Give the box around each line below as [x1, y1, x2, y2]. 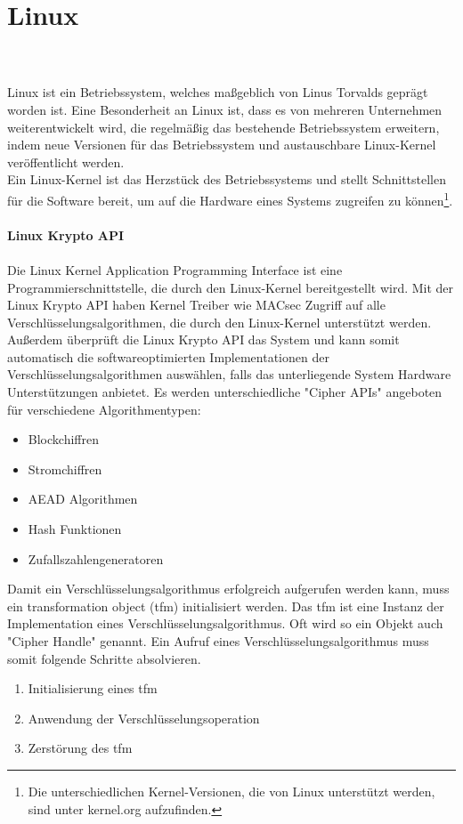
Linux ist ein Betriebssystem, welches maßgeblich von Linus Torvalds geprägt [7, 83, 428, 101]
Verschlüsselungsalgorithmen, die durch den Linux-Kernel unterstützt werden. [7, 312, 432, 331]
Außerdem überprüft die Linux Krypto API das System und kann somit [7, 330, 400, 349]
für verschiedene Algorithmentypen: [7, 400, 201, 418]
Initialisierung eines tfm [28, 679, 158, 698]
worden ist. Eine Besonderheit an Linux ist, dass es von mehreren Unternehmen [7, 100, 443, 118]
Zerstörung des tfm [28, 739, 133, 757]
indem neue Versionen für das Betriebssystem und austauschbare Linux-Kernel [7, 135, 436, 154]
